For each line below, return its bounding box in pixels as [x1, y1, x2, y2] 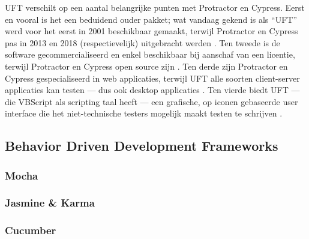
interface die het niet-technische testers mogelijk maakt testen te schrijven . [5, 107, 283, 119]
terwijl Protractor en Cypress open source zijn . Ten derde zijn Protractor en [5, 59, 288, 72]
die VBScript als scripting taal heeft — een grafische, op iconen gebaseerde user [5, 95, 298, 107]
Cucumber [5, 223, 56, 238]
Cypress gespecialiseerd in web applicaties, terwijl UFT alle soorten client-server [5, 71, 300, 84]
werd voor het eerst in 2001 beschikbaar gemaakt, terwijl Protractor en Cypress [5, 25, 298, 37]
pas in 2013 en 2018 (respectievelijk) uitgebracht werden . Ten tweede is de [5, 36, 280, 49]
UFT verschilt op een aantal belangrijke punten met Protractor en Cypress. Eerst [5, 1, 305, 13]
